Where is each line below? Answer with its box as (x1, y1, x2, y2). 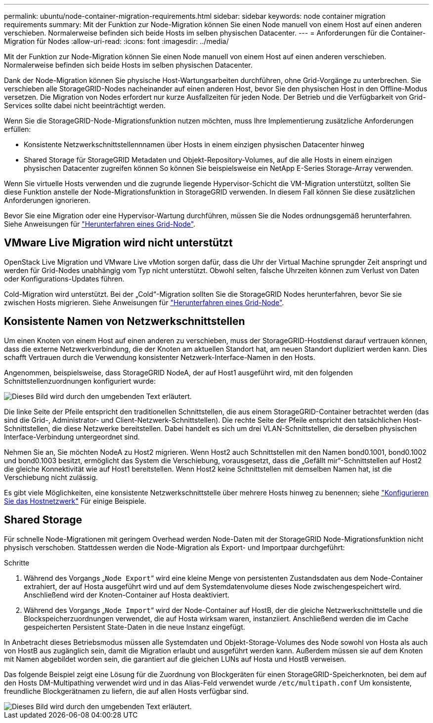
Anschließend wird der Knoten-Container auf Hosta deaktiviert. (24, 590, 230, 599)
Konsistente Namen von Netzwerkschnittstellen (4, 315, 245, 328)
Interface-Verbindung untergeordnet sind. (4, 432, 140, 441)
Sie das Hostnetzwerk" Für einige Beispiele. (4, 496, 146, 505)
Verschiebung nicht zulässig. (4, 473, 98, 482)
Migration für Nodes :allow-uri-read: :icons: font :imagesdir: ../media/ (4, 37, 229, 45)
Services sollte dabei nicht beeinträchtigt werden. (4, 101, 166, 110)
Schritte (4, 558, 30, 567)
